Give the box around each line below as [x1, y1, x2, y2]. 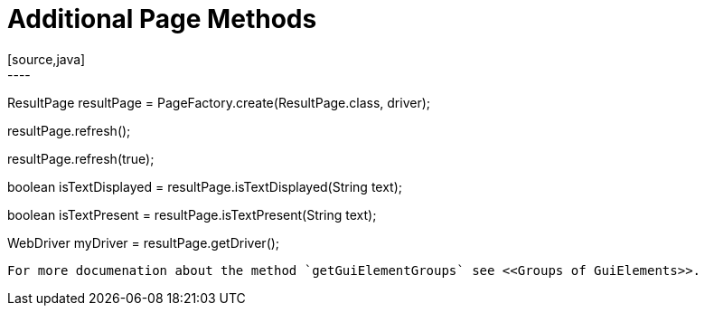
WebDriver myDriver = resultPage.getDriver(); [7, 234, 280, 251]
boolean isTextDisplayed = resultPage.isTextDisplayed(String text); [7, 178, 403, 194]
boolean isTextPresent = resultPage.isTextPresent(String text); [7, 206, 377, 223]
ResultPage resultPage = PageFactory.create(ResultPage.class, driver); [7, 94, 431, 110]
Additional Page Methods [7, 4, 317, 34]
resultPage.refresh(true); [7, 150, 155, 166]
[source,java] [7, 51, 86, 67]
